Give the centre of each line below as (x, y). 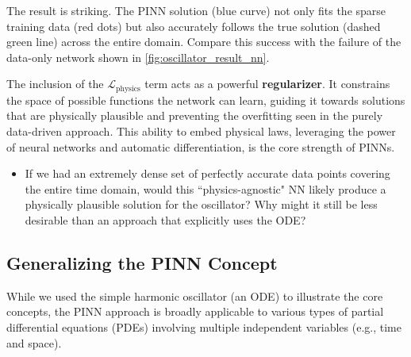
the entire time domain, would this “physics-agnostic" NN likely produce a (205, 188)
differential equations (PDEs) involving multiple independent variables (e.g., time (204, 326)
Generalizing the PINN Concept (142, 262)
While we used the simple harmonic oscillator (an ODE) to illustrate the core (195, 296)
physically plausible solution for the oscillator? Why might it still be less (201, 204)
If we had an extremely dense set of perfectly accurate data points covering (207, 173)
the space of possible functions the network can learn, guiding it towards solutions (206, 100)
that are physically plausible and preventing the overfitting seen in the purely (195, 115)
